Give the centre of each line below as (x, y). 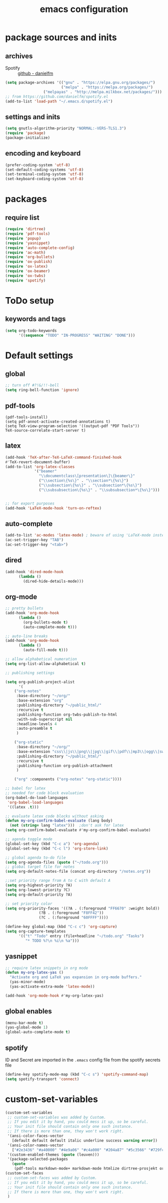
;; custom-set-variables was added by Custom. (57, 1117)
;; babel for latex (25, 788)
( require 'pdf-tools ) (28, 234)
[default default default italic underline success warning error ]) (84, 1140)
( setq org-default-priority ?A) (39, 894)
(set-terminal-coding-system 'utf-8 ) (44, 174)
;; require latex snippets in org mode (47, 968)
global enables (29, 1012)
